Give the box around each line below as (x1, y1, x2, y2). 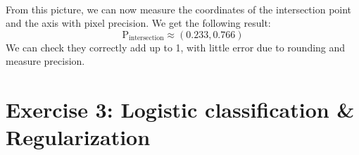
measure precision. (6, 54, 85, 68)
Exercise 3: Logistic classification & (6, 95, 355, 124)
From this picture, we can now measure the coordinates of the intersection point (6, 1, 352, 16)
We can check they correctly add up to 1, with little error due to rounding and (6, 39, 346, 54)
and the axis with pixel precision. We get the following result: (6, 15, 271, 30)
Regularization (6, 123, 151, 151)
